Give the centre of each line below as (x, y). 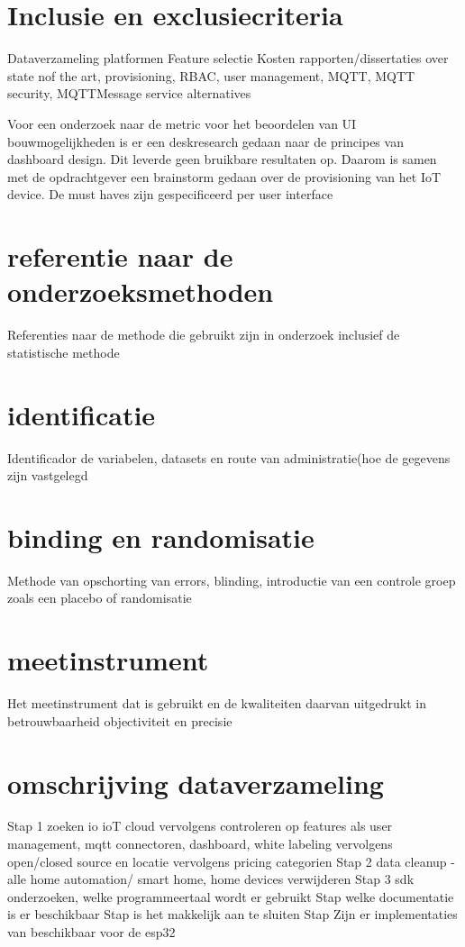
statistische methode (64, 352)
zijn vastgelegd (48, 475)
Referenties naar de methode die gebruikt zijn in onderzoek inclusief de (204, 335)
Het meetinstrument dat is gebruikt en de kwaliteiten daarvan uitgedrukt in (217, 703)
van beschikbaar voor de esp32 (91, 932)
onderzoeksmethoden (141, 291)
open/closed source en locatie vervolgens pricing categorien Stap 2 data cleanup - (231, 861)
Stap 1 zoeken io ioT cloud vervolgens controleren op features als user (200, 826)
